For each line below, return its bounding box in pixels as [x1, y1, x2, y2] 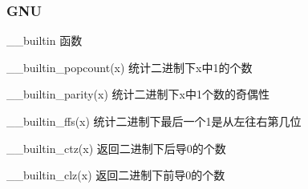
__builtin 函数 [6, 32, 83, 49]
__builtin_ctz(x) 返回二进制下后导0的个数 [6, 139, 226, 156]
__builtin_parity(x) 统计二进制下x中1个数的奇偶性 [6, 86, 269, 103]
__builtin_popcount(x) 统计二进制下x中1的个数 [6, 58, 253, 75]
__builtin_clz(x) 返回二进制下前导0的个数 [6, 167, 225, 183]
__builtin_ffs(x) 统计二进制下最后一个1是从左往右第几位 [6, 113, 302, 129]
